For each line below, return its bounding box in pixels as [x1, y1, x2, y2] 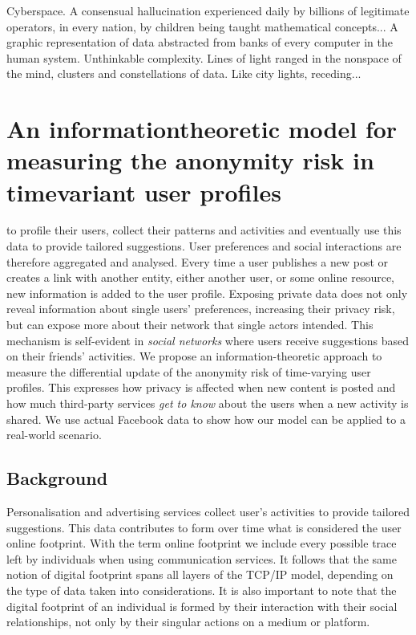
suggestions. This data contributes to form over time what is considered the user [6, 519, 402, 535]
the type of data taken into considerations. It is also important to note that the [6, 581, 397, 598]
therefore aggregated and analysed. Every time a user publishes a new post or [6, 253, 389, 270]
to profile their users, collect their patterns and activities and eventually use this [6, 222, 402, 238]
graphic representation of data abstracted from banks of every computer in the [6, 34, 393, 51]
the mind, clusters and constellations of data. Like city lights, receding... [6, 65, 361, 82]
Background [6, 466, 108, 490]
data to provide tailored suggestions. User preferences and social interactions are [6, 238, 402, 254]
